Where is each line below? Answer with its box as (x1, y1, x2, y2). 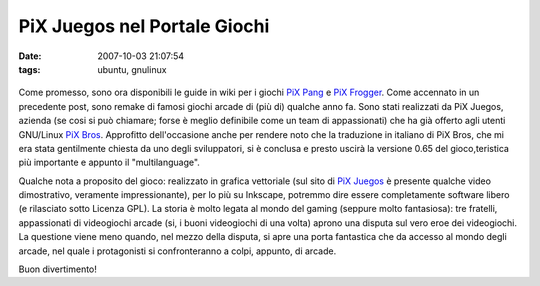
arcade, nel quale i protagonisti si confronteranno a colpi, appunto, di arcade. (18, 245, 337, 257)
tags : (18, 63, 41, 75)
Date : (18, 50, 42, 62)
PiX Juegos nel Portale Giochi (18, 15, 270, 37)
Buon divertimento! (18, 263, 97, 275)
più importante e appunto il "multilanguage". (18, 156, 200, 169)
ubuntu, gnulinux (97, 63, 167, 75)
